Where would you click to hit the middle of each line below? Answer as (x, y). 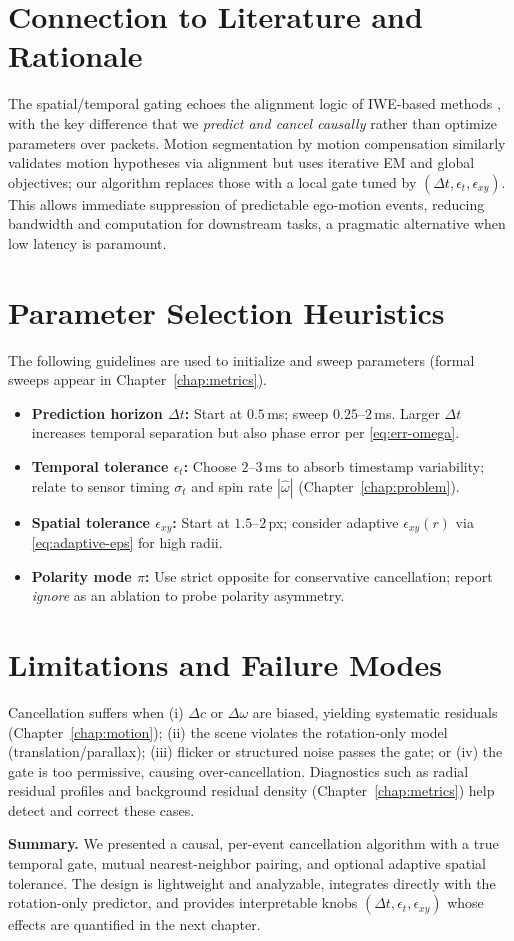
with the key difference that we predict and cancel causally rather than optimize (253, 122)
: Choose (210, 465)
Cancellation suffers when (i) (96, 711)
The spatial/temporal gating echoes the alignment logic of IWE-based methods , (254, 103)
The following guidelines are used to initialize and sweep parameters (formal (241, 359)
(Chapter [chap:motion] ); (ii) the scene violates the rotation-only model (228, 731)
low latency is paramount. (87, 242)
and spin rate (232, 485)
